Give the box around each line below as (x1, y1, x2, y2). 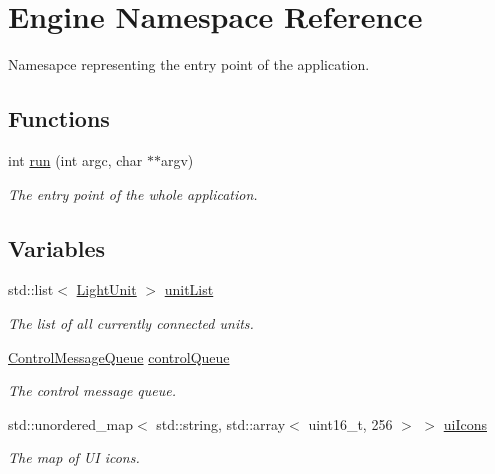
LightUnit (76, 279, 137, 300)
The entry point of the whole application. (8, 183, 258, 204)
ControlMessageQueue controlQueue (8, 346, 230, 367)
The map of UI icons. (8, 447, 140, 468)
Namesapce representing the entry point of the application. (8, 54, 370, 75)
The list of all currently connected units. (8, 312, 254, 333)
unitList (164, 279, 214, 300)
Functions (8, 103, 110, 134)
